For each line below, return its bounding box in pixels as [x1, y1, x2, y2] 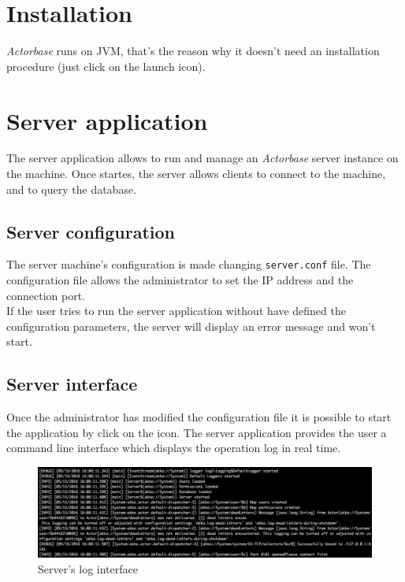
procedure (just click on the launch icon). [6, 57, 206, 74]
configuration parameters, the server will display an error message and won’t [6, 317, 376, 334]
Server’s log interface [38, 560, 138, 576]
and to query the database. [6, 180, 137, 197]
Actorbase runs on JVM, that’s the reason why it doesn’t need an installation [6, 43, 380, 59]
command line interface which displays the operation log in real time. [6, 439, 341, 456]
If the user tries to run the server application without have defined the [6, 302, 346, 319]
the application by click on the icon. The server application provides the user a [6, 424, 387, 440]
